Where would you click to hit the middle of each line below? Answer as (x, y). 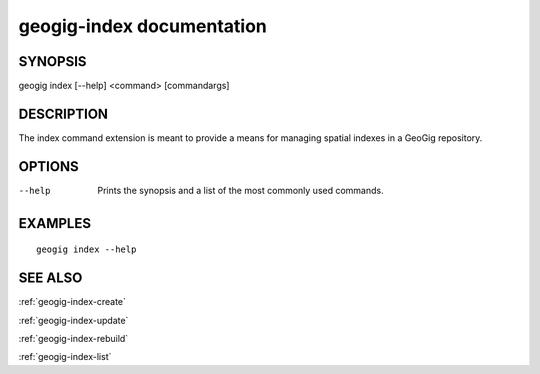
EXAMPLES (55, 223)
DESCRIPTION (63, 113)
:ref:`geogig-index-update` (73, 320)
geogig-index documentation (142, 26)
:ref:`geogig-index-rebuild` (73, 338)
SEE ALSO (50, 278)
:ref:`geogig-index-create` (72, 302)
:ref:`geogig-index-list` (65, 357)
